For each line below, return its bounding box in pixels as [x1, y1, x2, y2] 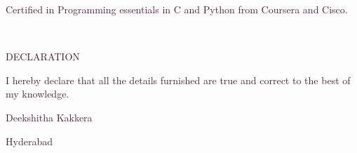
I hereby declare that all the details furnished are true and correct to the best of [6, 72, 351, 87]
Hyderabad [6, 133, 53, 148]
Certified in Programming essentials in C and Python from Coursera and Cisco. [6, 2, 348, 16]
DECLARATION [6, 49, 80, 64]
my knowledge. [6, 86, 69, 101]
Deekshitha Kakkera [6, 109, 93, 124]
